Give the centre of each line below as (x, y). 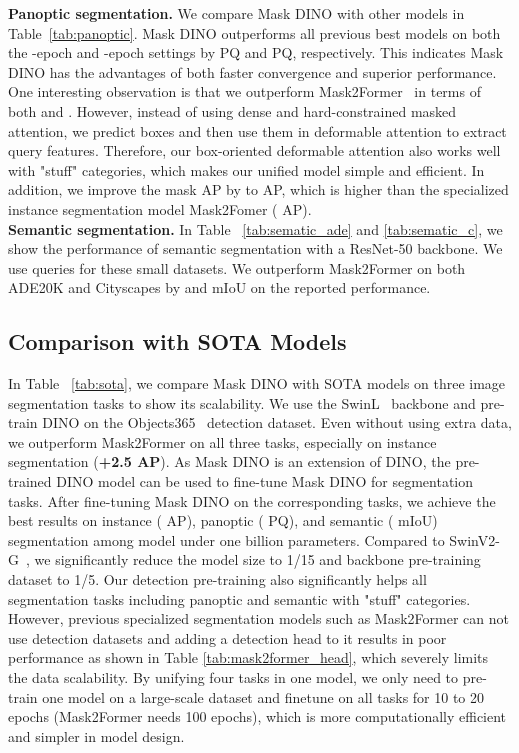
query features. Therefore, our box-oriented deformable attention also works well (254, 150)
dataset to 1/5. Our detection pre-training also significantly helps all (217, 579)
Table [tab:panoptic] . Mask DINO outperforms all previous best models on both (254, 32)
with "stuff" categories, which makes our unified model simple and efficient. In (246, 169)
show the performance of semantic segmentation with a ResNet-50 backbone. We (255, 248)
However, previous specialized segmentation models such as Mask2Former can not (258, 618)
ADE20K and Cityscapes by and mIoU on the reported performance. (219, 287)
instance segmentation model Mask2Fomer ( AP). (160, 208)
